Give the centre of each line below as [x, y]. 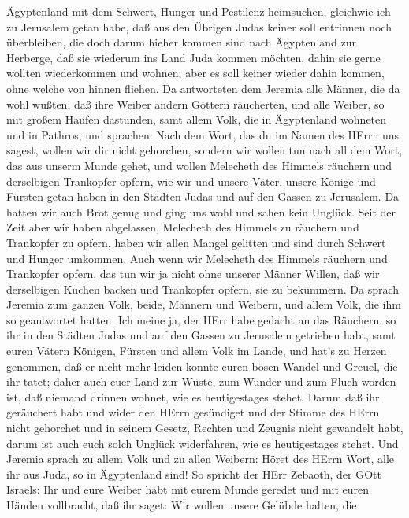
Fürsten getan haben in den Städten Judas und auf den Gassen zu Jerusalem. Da [203, 196]
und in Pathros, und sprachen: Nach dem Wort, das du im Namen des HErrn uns [203, 134]
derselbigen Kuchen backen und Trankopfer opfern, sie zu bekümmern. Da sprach [203, 289]
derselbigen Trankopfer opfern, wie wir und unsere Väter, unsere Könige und [191, 181]
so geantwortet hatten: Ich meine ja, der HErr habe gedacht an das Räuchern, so [201, 319]
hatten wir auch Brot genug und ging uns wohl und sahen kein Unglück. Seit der [201, 211]
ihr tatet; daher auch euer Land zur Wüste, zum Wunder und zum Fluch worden [201, 381]
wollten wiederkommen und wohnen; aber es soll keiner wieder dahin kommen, [195, 73]
